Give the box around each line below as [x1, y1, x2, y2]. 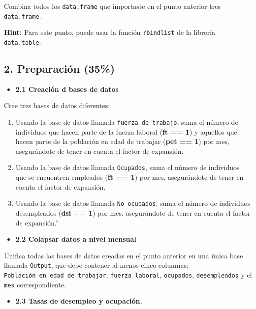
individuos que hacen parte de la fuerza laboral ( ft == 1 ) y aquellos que [15, 126, 237, 137]
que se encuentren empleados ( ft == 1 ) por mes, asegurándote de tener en [15, 172, 244, 182]
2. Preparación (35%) [4, 61, 115, 76]
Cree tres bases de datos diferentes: [4, 100, 110, 111]
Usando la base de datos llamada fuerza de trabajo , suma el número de [15, 117, 238, 127]
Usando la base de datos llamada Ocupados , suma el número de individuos [15, 162, 240, 172]
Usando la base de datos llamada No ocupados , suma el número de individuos [15, 198, 251, 208]
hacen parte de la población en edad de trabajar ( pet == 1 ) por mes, [15, 136, 230, 146]
